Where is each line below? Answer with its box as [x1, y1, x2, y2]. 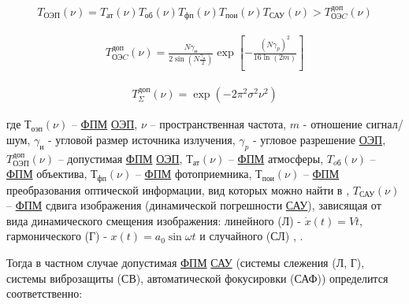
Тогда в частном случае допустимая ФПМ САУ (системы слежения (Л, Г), [6, 254, 365, 270]
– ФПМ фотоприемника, [135, 165, 252, 182]
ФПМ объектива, [6, 165, 87, 182]
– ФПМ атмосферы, [228, 150, 324, 166]
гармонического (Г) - [6, 228, 107, 244]
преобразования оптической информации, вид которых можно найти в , [6, 181, 350, 198]
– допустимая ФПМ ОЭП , [58, 150, 183, 166]
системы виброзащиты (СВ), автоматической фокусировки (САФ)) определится [6, 269, 389, 286]
